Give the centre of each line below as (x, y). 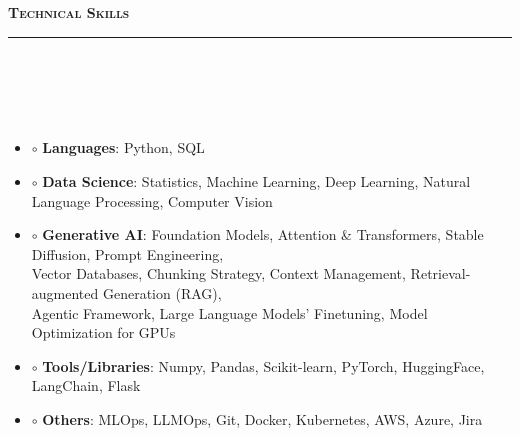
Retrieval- (440, 273)
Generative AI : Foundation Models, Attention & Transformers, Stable (263, 234)
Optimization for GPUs (103, 332)
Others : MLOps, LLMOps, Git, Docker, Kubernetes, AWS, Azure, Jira (262, 418)
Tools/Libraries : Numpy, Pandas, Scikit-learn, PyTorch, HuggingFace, (263, 365)
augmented (65, 292)
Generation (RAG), (162, 292)
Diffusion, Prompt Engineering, (127, 253)
